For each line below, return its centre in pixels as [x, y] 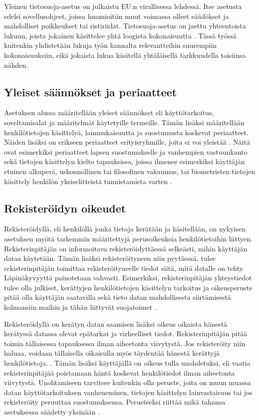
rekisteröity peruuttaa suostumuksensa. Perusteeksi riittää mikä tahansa [115, 402]
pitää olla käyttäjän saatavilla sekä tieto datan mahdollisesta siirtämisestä [118, 297]
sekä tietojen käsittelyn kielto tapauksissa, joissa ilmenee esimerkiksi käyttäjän [125, 161]
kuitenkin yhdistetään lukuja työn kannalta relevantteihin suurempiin [111, 45]
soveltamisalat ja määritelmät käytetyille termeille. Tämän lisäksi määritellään [124, 122]
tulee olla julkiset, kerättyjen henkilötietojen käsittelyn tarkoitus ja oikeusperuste [128, 287]
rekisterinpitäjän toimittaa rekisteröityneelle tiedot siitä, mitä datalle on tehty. [124, 268]
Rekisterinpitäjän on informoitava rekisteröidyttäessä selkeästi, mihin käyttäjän [126, 248]
